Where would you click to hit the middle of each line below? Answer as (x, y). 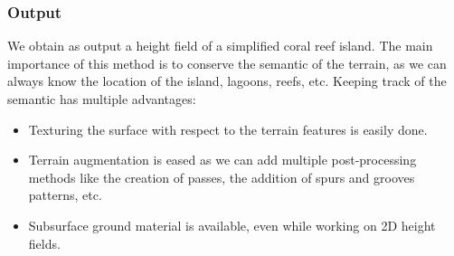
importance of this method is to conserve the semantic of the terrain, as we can (227, 63)
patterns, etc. (65, 195)
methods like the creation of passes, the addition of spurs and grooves (222, 177)
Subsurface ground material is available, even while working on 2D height (232, 225)
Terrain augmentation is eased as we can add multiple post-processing (222, 160)
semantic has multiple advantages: (102, 99)
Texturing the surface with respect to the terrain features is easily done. (228, 129)
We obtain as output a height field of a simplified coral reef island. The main (220, 46)
